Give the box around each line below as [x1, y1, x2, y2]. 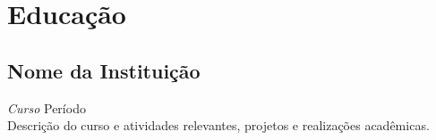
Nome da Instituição [7, 56, 201, 84]
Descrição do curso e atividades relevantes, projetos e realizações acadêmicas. [7, 116, 430, 135]
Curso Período [7, 98, 86, 117]
